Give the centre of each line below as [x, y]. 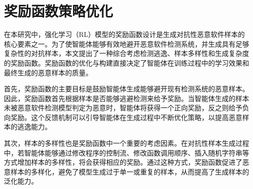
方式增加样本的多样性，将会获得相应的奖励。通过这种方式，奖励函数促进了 [123, 162]
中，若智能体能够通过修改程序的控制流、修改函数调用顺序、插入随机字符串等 [126, 152]
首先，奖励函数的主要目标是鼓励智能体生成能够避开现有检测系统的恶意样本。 [126, 89]
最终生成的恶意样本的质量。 [48, 72]
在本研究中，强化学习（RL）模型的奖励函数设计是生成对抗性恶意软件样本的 [125, 34]
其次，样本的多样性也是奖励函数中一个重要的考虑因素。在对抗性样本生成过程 [126, 143]
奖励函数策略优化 [59, 11]
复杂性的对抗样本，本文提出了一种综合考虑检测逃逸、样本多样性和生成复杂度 [126, 53]
